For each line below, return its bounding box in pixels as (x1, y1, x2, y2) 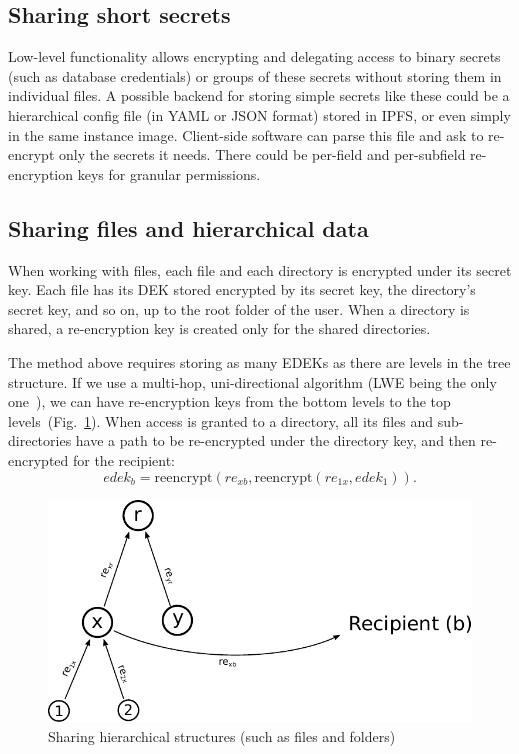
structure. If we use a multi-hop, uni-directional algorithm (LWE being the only (8, 371, 497, 392)
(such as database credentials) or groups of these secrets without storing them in (8, 65, 502, 86)
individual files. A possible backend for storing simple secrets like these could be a (8, 85, 510, 106)
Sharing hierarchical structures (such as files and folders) (48, 725, 396, 746)
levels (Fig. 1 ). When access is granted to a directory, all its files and (8, 410, 434, 431)
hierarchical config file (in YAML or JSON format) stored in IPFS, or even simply (8, 104, 511, 125)
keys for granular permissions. (77, 163, 261, 184)
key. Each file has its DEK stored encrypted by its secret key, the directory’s (8, 279, 476, 300)
